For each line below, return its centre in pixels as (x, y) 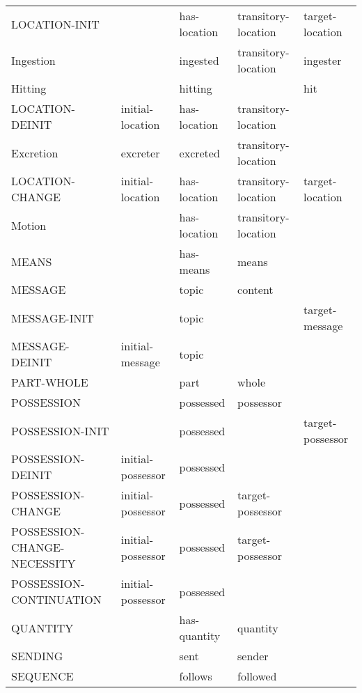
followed (257, 676)
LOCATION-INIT (55, 24)
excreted (199, 153)
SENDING (37, 656)
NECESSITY (44, 563)
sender (253, 656)
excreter (140, 153)
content (255, 289)
